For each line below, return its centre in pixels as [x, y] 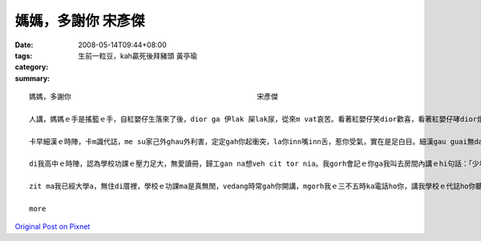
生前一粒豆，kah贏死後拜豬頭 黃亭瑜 [138, 55]
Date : [24, 45]
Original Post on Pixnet [53, 227]
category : [32, 67]
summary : [32, 78]
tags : [24, 55]
